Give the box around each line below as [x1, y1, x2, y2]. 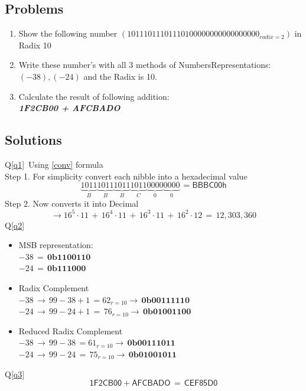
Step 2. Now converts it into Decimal [5, 197, 139, 209]
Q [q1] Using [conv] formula [5, 158, 103, 170]
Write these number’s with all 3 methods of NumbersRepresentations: [18, 58, 271, 71]
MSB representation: [18, 239, 93, 251]
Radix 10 [18, 38, 51, 51]
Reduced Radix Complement [18, 324, 123, 337]
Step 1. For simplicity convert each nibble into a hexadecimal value [5, 170, 248, 182]
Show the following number [18, 27, 118, 40]
